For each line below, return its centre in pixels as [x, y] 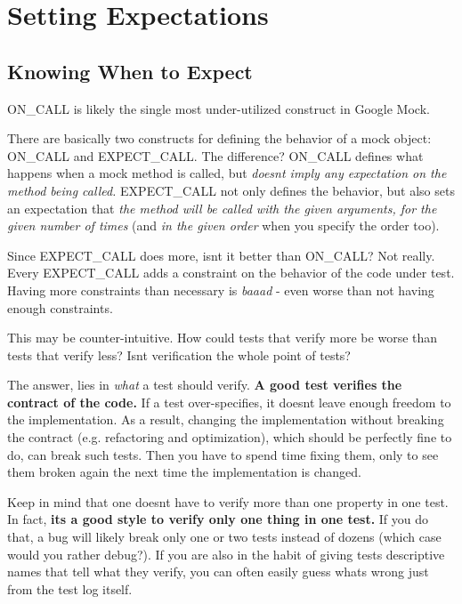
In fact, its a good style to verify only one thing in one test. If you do [218, 519]
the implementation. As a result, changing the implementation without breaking [226, 419]
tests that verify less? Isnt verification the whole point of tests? [179, 354]
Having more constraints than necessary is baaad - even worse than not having [221, 290]
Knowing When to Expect [130, 71]
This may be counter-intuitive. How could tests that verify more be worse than [223, 338]
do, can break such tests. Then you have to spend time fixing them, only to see [223, 454]
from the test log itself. [70, 588]
